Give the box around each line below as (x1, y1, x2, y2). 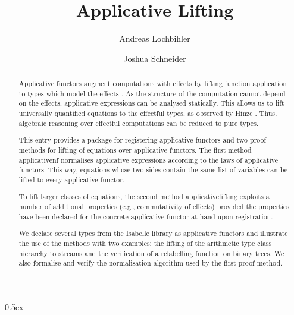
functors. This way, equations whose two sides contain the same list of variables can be (18, 165, 287, 175)
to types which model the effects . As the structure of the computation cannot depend (18, 88, 286, 98)
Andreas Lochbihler (119, 32, 190, 45)
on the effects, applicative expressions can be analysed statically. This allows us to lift (18, 98, 284, 108)
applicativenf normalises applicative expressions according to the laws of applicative (18, 155, 278, 165)
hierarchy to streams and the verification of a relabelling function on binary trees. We (18, 248, 284, 258)
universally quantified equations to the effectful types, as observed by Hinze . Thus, (18, 108, 277, 118)
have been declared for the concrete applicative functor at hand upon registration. (18, 211, 273, 221)
